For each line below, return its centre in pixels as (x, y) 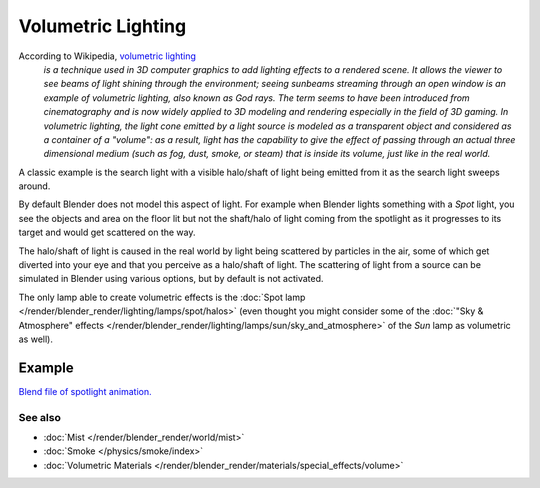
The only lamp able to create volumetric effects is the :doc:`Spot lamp (162, 297)
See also (40, 417)
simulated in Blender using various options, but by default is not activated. (171, 279)
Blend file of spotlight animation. (85, 391)
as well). (36, 339)
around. (34, 186)
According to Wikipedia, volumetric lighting (107, 56)
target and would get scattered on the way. (107, 232)
